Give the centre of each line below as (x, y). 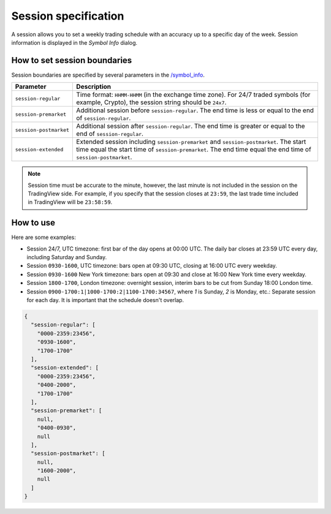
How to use (33, 223)
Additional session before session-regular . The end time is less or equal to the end (195, 110)
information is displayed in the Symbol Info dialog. (74, 42)
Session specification (68, 16)
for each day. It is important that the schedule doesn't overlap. (105, 300)
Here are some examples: (44, 237)
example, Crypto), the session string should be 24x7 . (151, 102)
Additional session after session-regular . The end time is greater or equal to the (191, 126)
